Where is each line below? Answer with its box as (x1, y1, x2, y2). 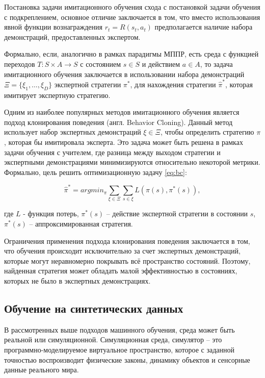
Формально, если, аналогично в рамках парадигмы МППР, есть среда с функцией (4, 48, 259, 59)
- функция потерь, (23, 208, 79, 219)
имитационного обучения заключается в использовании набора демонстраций (4, 68, 245, 79)
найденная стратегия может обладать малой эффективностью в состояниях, (4, 265, 237, 276)
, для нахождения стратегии (130, 79, 216, 89)
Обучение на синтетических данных (4, 300, 183, 316)
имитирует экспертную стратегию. (4, 89, 111, 100)
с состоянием (80, 58, 121, 69)
